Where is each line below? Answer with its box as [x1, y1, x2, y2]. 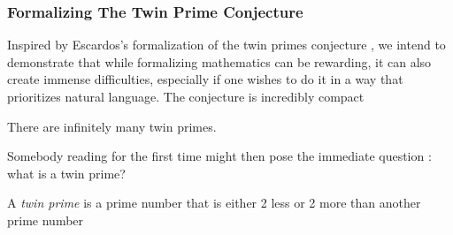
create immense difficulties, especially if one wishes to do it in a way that [7, 70, 403, 88]
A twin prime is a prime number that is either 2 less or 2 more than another [7, 193, 421, 212]
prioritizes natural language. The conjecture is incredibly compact [7, 87, 365, 105]
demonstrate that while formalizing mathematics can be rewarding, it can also [7, 52, 432, 71]
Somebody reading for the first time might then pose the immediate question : [7, 147, 432, 165]
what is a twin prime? [7, 163, 126, 182]
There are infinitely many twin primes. [7, 117, 217, 135]
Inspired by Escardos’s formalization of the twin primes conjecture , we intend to [7, 35, 446, 54]
